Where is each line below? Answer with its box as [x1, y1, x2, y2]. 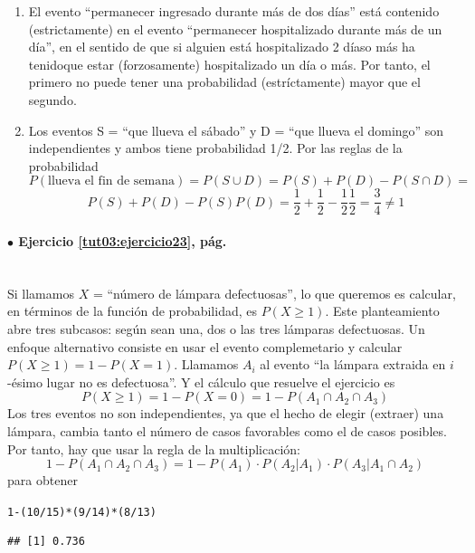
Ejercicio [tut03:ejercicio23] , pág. [18, 232, 227, 250]
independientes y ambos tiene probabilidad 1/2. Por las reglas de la [28, 138, 403, 157]
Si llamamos [7, 283, 74, 302]
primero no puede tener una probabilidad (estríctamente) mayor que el [28, 72, 421, 91]
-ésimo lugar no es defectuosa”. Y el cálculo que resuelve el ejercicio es [7, 372, 395, 391]
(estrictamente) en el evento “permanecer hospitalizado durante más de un [28, 19, 442, 38]
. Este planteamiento [325, 301, 440, 320]
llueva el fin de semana [48, 175, 176, 188]
